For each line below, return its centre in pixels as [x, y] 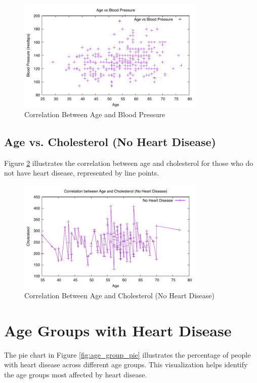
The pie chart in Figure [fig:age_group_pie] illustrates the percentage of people [127, 354]
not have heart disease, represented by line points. [82, 173]
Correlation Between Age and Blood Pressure [95, 114]
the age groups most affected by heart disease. [76, 375]
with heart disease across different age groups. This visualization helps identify [126, 364]
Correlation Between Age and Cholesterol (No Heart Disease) [119, 295]
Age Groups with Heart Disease [118, 330]
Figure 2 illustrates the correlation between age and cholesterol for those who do [129, 163]
